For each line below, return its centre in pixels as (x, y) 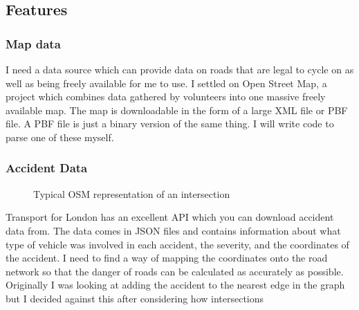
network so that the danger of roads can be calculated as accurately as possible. (175, 271)
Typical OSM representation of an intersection (132, 193)
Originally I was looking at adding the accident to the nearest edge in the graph (175, 285)
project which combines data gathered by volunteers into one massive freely (166, 97)
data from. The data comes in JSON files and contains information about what (173, 230)
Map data (33, 43)
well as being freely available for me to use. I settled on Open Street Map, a (166, 83)
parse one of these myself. (60, 137)
